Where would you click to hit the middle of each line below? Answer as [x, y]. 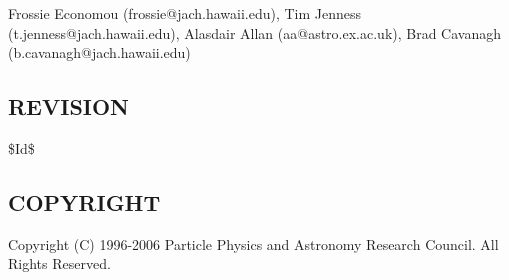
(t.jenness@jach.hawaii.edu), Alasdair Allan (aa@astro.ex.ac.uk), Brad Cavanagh [255, 32]
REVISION [69, 106]
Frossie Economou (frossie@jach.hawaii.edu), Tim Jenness [185, 13]
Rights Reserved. [59, 263]
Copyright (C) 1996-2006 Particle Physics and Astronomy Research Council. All [253, 243]
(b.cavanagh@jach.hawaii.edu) [99, 52]
